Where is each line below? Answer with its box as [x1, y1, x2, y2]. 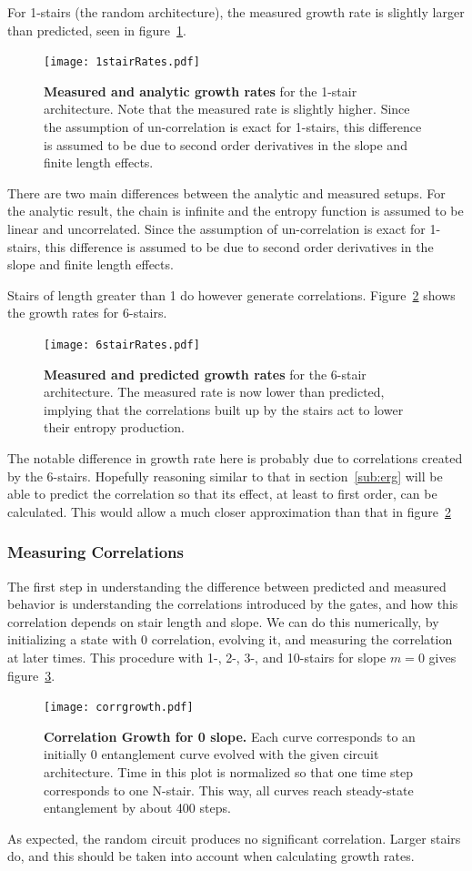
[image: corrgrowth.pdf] [44, 701, 194, 714]
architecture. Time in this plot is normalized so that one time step [44, 763, 413, 781]
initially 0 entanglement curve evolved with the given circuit [44, 744, 379, 764]
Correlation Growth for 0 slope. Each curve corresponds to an [44, 726, 416, 745]
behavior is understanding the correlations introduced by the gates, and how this [7, 594, 458, 613]
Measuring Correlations [7, 541, 184, 563]
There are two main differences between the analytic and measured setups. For [7, 183, 446, 202]
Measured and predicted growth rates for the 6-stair [44, 364, 367, 383]
